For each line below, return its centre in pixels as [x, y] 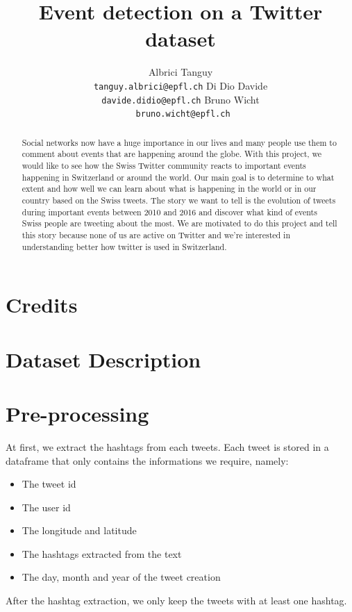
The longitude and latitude [79, 530]
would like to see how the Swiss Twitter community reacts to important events [164, 165]
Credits [42, 305]
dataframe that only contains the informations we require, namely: [147, 460]
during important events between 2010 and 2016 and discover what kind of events [169, 212]
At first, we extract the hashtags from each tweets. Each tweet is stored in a [167, 446]
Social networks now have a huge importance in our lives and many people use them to [179, 142]
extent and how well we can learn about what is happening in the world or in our [169, 189]
